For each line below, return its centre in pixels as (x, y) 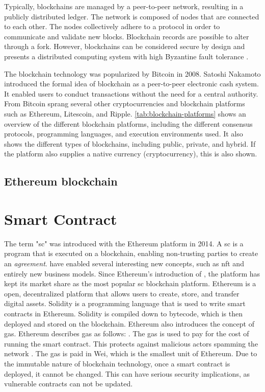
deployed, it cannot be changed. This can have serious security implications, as (127, 373)
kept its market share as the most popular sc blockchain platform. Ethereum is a (130, 283)
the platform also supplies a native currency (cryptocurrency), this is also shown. (131, 154)
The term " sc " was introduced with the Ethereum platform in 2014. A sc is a (124, 243)
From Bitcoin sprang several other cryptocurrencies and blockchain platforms (125, 103)
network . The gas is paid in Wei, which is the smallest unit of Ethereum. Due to (131, 353)
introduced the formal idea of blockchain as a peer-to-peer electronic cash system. (131, 84)
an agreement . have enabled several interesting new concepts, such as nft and (124, 263)
